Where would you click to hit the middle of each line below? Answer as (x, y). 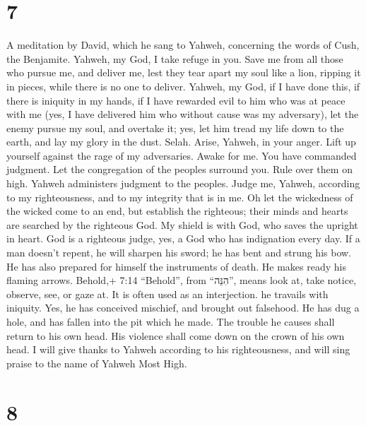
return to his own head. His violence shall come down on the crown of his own (176, 335)
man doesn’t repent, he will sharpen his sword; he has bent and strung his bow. (179, 253)
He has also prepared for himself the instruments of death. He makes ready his (176, 266)
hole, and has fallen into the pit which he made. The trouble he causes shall (171, 321)
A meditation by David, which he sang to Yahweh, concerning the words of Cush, (183, 45)
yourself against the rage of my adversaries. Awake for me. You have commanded (182, 155)
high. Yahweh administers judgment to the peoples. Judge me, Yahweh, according (183, 183)
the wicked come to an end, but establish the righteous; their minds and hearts (177, 211)
